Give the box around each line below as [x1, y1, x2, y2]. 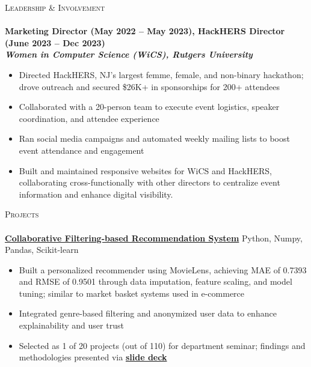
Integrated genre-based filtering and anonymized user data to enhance [19, 307, 277, 320]
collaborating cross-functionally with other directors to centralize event [19, 176, 280, 189]
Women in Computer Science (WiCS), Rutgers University [5, 48, 253, 61]
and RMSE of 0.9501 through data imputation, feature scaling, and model [19, 275, 292, 288]
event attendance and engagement [19, 144, 144, 156]
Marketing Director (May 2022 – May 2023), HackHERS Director [5, 25, 285, 37]
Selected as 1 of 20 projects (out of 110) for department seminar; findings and [19, 339, 306, 351]
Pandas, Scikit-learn [5, 243, 79, 256]
